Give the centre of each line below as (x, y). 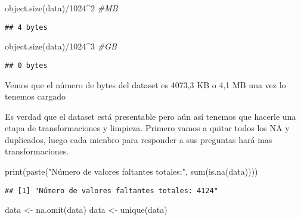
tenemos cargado (35, 96)
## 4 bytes (26, 27)
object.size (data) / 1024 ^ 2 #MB (61, 8)
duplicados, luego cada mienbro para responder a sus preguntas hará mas (139, 139)
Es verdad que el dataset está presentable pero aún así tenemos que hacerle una (150, 116)
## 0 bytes (26, 65)
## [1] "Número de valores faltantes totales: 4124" (111, 190)
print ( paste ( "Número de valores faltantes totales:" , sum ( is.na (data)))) (131, 171)
